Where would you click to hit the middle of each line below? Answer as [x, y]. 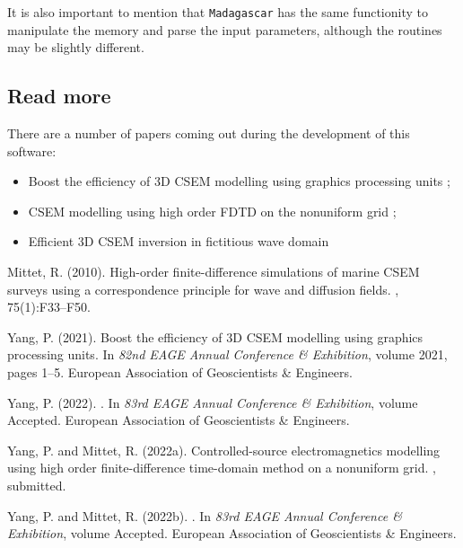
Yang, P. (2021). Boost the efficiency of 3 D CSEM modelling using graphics [215, 336]
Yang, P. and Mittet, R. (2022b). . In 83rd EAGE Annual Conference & [205, 515]
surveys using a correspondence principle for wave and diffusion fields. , [203, 289]
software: [32, 150]
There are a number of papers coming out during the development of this [209, 133]
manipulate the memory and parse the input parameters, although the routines [225, 29]
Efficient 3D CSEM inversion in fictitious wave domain [179, 241]
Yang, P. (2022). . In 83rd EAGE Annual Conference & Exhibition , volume [213, 402]
